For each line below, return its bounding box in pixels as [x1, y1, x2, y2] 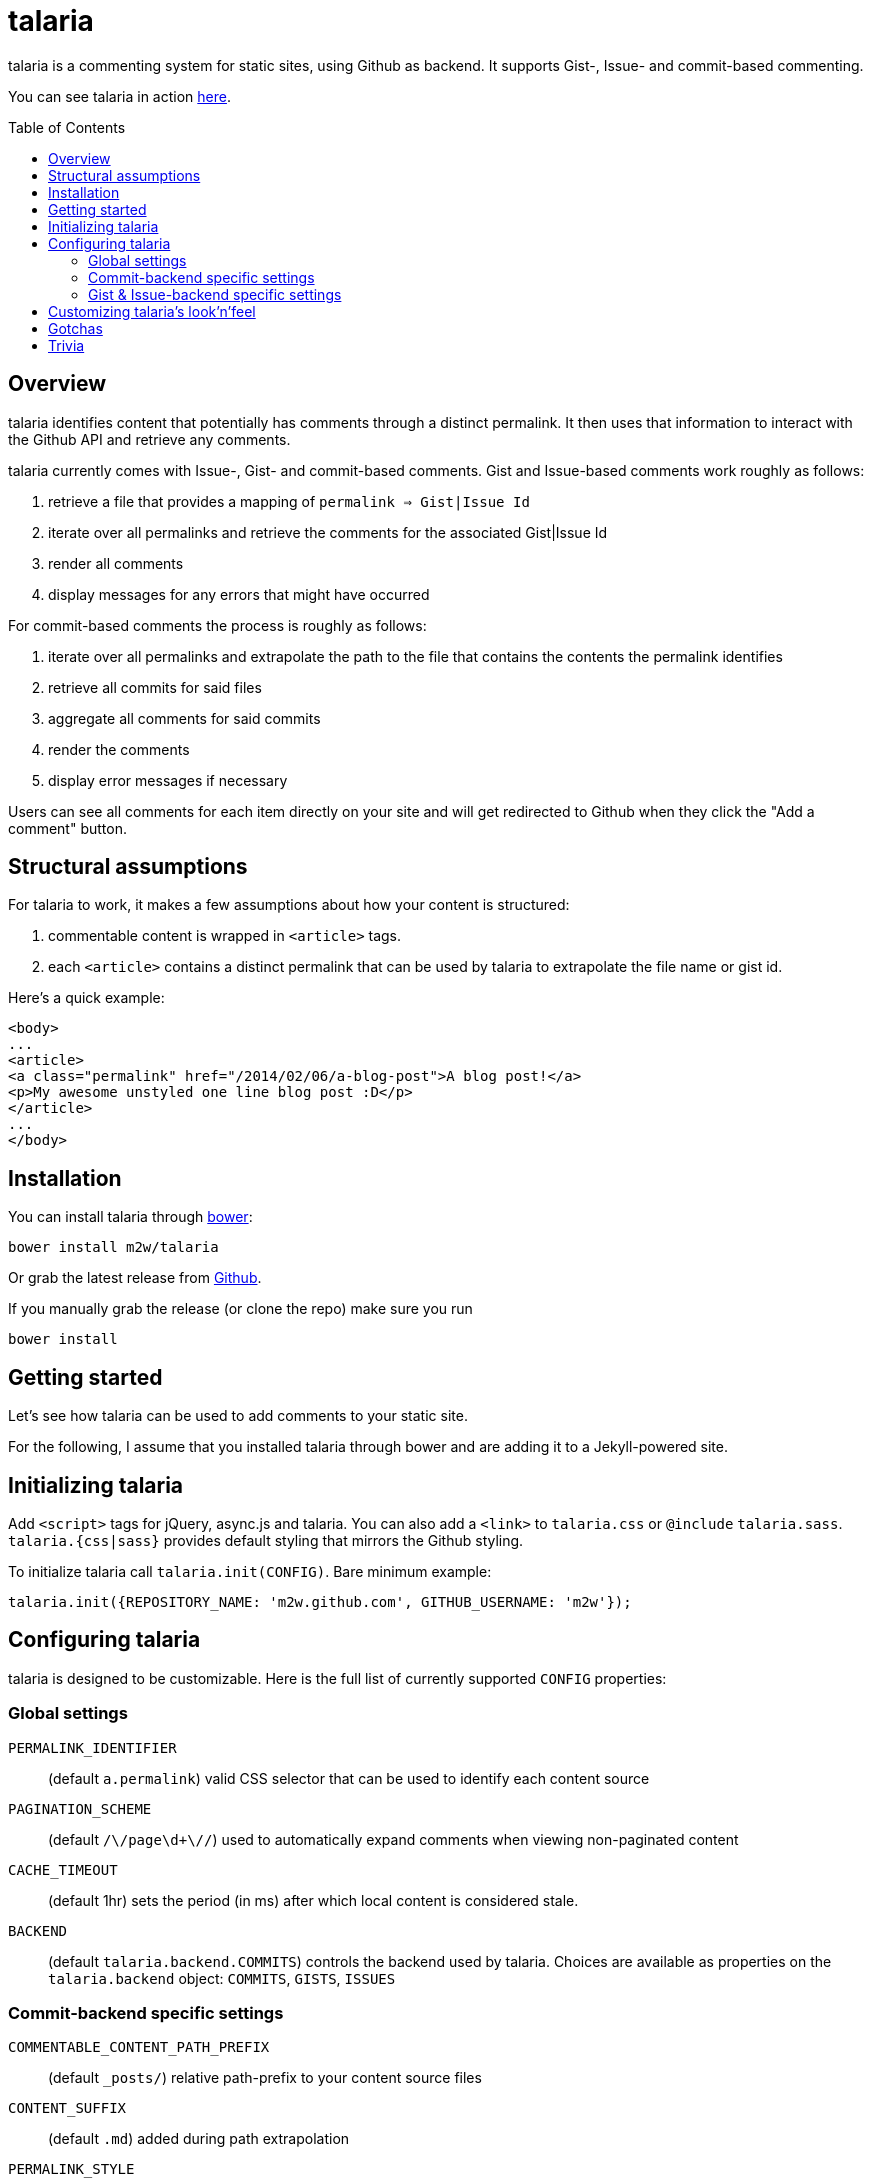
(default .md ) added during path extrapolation [48, 2130, 350, 2148]
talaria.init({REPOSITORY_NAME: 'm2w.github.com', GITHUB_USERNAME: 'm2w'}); [8, 1593, 632, 1610]
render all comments [48, 554, 184, 572]
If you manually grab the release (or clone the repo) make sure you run [8, 1300, 473, 1318]
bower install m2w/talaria [8, 1239, 219, 1256]
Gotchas [48, 319, 103, 337]
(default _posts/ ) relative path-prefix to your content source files [48, 2069, 482, 2087]
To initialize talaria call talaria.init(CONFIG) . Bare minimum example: [8, 1562, 492, 1580]
